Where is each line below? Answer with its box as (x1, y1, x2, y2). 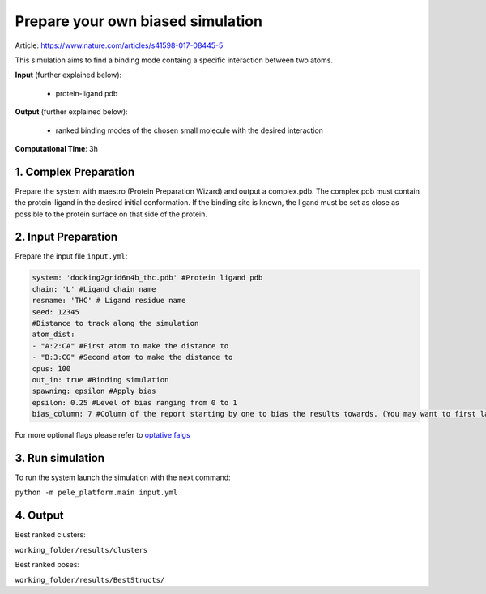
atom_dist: (32, 330, 75, 340)
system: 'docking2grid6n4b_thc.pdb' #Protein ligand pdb (32, 273, 263, 283)
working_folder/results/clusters (15, 545, 148, 554)
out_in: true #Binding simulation (32, 375, 169, 384)
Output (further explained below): (15, 107, 129, 117)
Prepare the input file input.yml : (15, 251, 128, 261)
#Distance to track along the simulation (32, 318, 199, 328)
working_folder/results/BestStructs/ (15, 575, 165, 584)
